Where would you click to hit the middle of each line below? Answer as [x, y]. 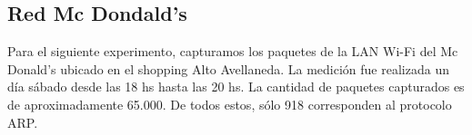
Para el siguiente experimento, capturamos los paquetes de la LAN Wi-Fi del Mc [233, 51]
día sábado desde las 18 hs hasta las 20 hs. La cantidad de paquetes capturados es [236, 87]
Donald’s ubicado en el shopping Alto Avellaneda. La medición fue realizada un [228, 68]
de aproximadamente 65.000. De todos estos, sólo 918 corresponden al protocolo [230, 104]
